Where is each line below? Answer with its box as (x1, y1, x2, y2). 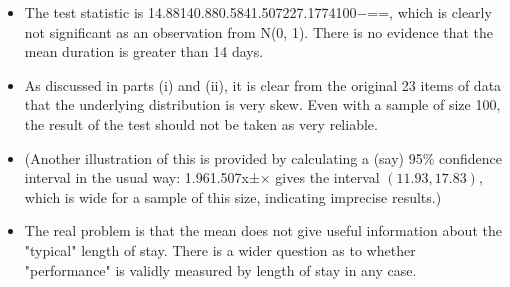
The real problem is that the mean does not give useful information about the (24, 220, 502, 241)
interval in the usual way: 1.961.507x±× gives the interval (24, 167, 380, 188)
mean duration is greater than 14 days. (24, 41, 264, 62)
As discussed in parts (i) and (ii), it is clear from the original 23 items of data (24, 74, 502, 95)
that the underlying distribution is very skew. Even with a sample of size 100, (24, 94, 501, 115)
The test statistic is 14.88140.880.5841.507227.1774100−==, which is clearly (24, 2, 492, 22)
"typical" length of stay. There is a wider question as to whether (24, 239, 416, 260)
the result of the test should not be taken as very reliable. (24, 113, 378, 134)
